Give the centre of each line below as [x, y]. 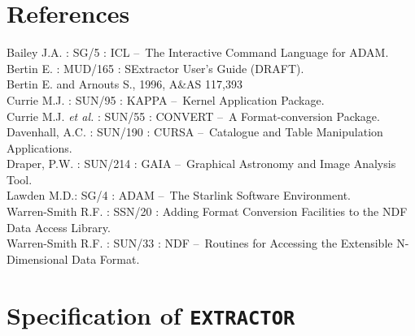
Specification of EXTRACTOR [151, 314]
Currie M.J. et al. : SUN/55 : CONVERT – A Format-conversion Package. [193, 116]
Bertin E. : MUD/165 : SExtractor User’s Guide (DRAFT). [155, 68]
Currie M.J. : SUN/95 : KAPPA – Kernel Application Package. [166, 99]
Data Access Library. [59, 227]
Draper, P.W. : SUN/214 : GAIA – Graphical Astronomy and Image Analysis [201, 164]
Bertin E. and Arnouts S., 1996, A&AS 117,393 [124, 84]
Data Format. [105, 258]
